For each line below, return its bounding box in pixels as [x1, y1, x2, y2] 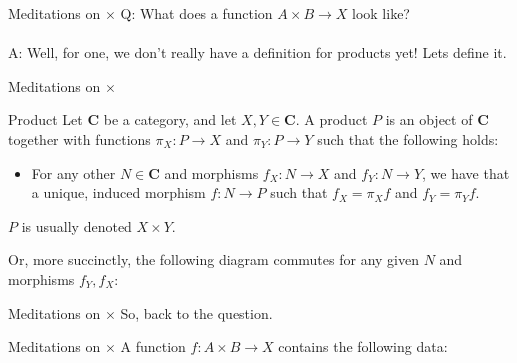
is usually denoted [21, 215, 132, 236]
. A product [295, 109, 368, 130]
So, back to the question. [120, 302, 273, 323]
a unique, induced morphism [31, 182, 206, 203]
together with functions [8, 128, 151, 149]
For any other [31, 162, 116, 183]
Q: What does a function [120, 3, 273, 23]
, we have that [422, 162, 510, 183]
